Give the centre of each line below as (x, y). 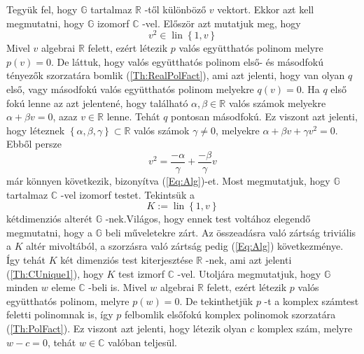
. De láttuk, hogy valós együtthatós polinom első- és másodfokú (187, 61)
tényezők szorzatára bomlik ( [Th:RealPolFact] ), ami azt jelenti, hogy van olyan (176, 75)
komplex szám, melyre (305, 328)
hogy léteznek (36, 130)
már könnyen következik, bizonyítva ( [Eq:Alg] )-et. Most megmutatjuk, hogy (168, 181)
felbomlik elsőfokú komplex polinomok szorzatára (230, 314)
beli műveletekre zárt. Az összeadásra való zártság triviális (231, 232)
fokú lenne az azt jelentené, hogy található (97, 102)
